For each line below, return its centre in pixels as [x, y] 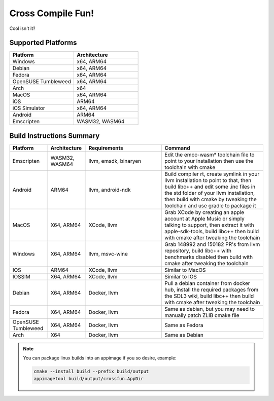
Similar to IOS [181, 276]
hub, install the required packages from [212, 289]
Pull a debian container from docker [208, 283]
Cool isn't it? [22, 28]
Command [177, 148]
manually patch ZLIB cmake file [202, 315]
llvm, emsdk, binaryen [115, 161]
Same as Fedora [184, 325]
